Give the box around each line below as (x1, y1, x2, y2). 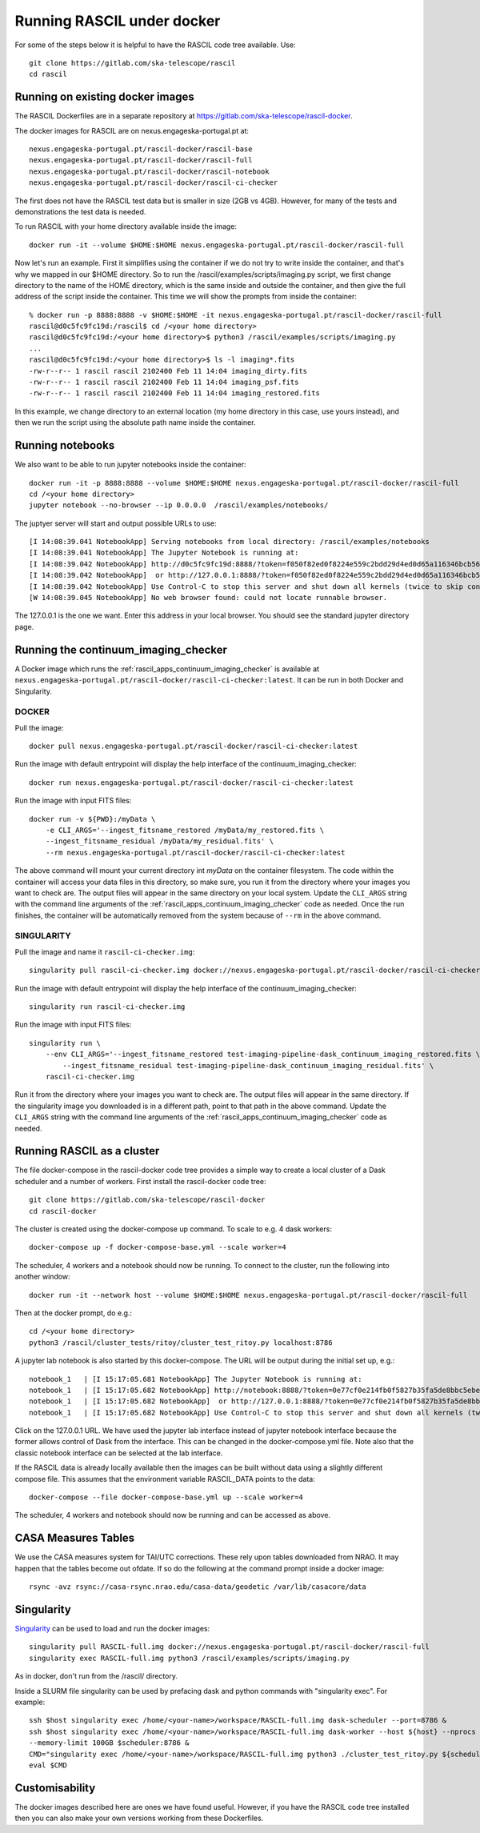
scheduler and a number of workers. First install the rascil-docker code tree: (14, 1176, 266, 1186)
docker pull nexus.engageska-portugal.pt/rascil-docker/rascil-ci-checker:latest (29, 742, 358, 751)
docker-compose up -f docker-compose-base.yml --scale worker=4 (29, 1243, 287, 1252)
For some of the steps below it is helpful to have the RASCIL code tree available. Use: (14, 40, 296, 50)
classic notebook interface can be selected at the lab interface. (14, 1448, 223, 1458)
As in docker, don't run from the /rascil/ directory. (14, 1671, 178, 1681)
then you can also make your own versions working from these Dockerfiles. (14, 1813, 264, 1823)
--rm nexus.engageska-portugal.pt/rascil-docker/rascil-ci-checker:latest (45, 848, 346, 857)
